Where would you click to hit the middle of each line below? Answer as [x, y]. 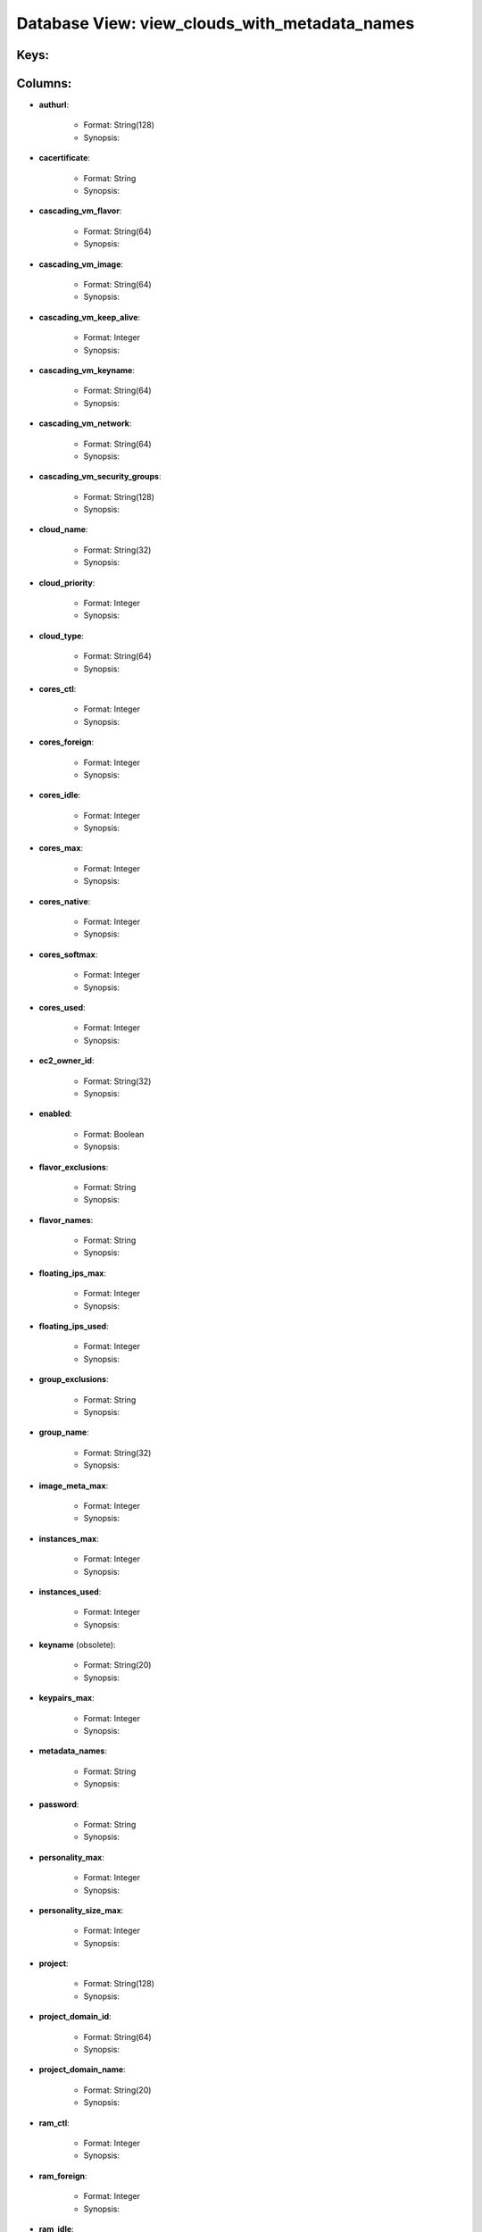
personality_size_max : [81, 1910]
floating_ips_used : [74, 1327]
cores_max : [61, 848]
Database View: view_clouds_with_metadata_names [216, 23]
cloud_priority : [67, 583]
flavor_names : [66, 1220]
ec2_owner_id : [66, 1061]
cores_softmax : [68, 954]
